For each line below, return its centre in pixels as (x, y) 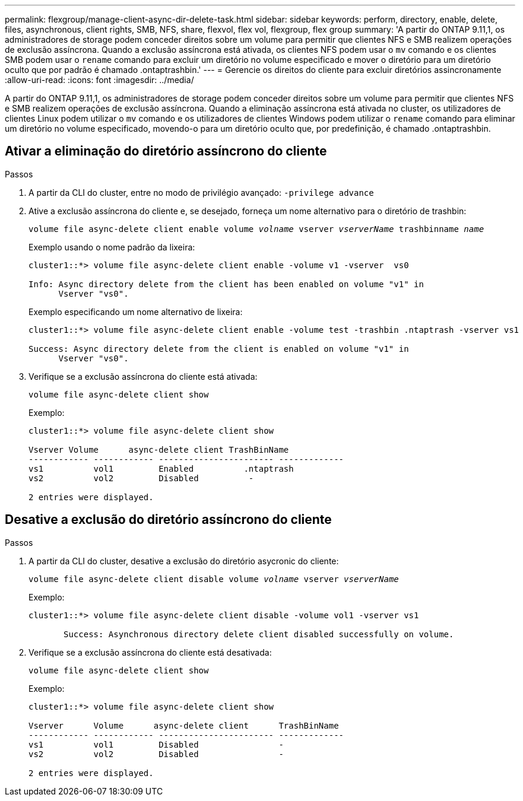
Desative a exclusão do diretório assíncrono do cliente (168, 520)
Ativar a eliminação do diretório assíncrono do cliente (166, 151)
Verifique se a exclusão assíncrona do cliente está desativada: (150, 652)
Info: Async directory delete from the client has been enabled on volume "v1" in (226, 284)
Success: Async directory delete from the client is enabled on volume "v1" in (219, 349)
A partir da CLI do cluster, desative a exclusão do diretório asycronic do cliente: (184, 561)
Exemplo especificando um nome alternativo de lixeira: (136, 311)
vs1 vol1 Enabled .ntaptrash (161, 468)
